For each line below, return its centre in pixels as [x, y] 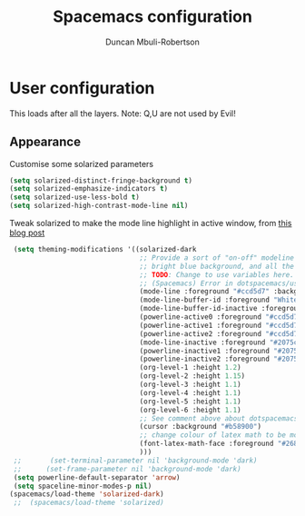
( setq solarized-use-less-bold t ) [75, 197]
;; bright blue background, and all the [217, 266]
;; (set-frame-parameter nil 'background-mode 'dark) [128, 469]
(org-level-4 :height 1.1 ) [191, 392]
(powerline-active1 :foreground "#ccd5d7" [221, 325]
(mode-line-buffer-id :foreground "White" [221, 300]
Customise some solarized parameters [82, 164]
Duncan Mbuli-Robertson [152, 42]
